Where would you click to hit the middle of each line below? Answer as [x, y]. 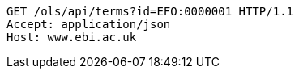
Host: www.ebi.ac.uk [72, 37]
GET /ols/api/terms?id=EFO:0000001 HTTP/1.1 [150, 11]
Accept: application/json [89, 24]
